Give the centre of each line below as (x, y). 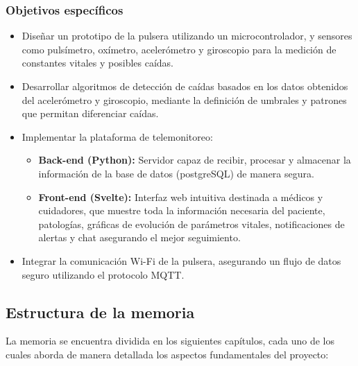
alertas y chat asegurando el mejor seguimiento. (139, 237)
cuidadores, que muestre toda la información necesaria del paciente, (182, 210)
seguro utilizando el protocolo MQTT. (103, 274)
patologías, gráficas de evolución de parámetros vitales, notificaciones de (191, 224)
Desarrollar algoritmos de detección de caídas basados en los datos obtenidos (185, 86)
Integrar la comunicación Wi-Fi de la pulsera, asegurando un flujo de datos (181, 260)
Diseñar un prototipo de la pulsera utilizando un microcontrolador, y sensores (187, 36)
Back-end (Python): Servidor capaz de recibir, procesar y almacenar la (195, 160)
